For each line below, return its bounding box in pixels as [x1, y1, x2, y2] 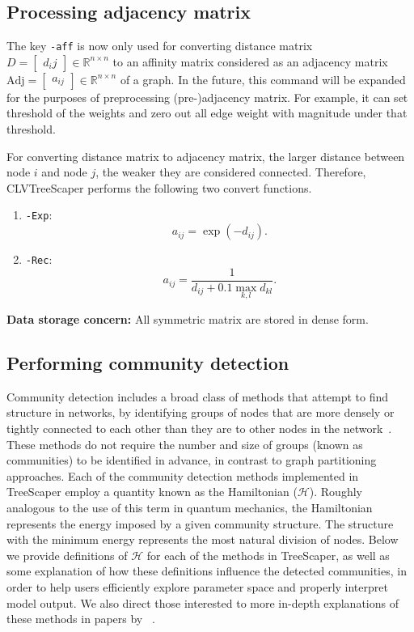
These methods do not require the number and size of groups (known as [6, 435, 363, 452]
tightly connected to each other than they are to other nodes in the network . [6, 420, 392, 436]
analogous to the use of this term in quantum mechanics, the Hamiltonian [6, 498, 373, 515]
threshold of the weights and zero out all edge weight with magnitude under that [6, 104, 408, 121]
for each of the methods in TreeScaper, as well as [146, 546, 390, 563]
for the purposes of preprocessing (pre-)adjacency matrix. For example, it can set [6, 88, 408, 105]
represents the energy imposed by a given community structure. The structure [6, 515, 394, 532]
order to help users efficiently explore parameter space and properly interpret [6, 578, 388, 595]
